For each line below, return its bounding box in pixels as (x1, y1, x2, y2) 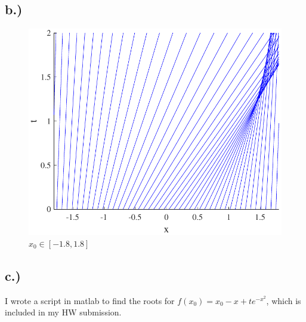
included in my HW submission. (5, 306, 122, 318)
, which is (266, 294, 301, 306)
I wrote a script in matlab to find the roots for (5, 294, 175, 306)
